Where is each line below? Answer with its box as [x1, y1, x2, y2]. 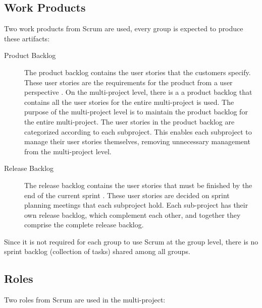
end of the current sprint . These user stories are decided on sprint [24, 190, 230, 200]
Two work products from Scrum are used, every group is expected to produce [4, 23, 243, 34]
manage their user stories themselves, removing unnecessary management [24, 136, 250, 147]
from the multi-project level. [24, 146, 112, 156]
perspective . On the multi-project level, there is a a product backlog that [24, 87, 252, 97]
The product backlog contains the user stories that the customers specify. [24, 67, 251, 77]
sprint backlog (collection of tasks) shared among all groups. [4, 246, 190, 257]
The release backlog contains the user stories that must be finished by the [24, 179, 252, 190]
